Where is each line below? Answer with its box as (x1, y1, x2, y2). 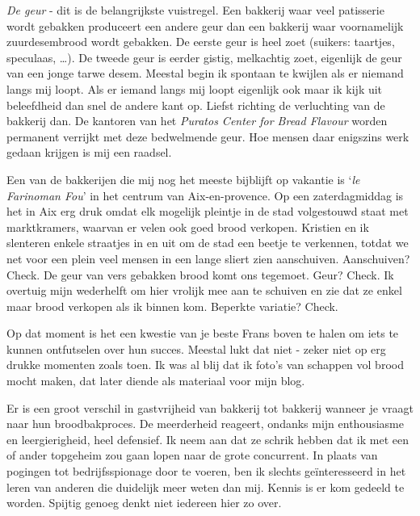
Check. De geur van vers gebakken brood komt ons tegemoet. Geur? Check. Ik (6, 266, 394, 283)
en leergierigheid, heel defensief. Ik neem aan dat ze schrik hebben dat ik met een (6, 430, 409, 447)
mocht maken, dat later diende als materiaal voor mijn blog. (6, 372, 305, 389)
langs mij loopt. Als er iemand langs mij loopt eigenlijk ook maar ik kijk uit (6, 80, 383, 97)
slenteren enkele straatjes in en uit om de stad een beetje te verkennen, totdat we (6, 234, 409, 251)
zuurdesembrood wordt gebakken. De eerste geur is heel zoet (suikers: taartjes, (6, 33, 395, 50)
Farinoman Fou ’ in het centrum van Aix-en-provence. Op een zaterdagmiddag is (6, 187, 404, 203)
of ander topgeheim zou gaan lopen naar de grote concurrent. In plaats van (6, 447, 378, 464)
